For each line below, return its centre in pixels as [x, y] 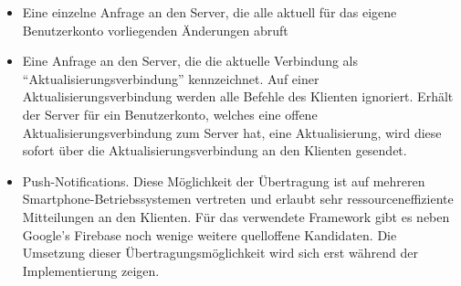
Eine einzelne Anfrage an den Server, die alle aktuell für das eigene [210, 12]
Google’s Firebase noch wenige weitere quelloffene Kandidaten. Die [210, 234]
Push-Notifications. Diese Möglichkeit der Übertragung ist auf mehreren [224, 180]
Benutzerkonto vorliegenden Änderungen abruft [155, 30]
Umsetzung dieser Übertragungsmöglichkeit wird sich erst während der [220, 253]
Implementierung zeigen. [91, 270]
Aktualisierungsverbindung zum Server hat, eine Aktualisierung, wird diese [232, 132]
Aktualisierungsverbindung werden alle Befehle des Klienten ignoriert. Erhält [238, 96]
